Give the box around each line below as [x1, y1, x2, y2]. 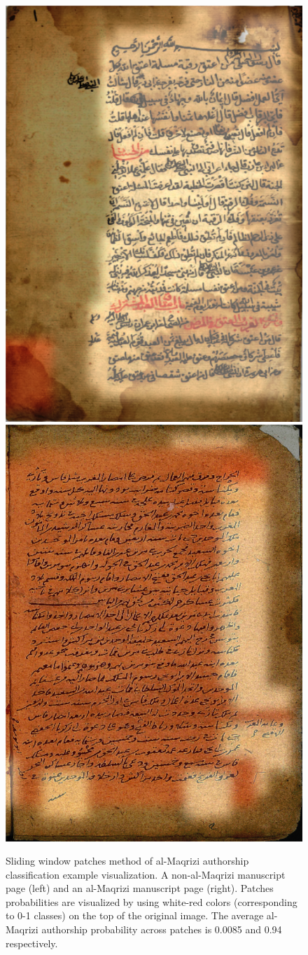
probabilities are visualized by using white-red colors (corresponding [6, 894, 297, 909]
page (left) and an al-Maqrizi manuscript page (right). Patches [6, 881, 274, 895]
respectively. [6, 935, 58, 950]
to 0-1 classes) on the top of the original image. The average [6, 908, 264, 923]
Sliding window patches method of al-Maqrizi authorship [6, 853, 249, 868]
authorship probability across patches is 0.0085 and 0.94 [41, 922, 282, 937]
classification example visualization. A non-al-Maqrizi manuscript [6, 867, 286, 881]
